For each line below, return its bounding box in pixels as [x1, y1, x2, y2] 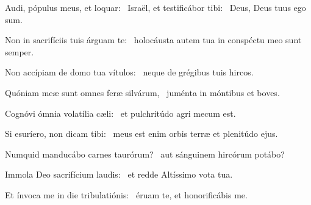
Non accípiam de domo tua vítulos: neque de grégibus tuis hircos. [5, 66, 254, 78]
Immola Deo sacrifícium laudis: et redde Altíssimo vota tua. [5, 168, 233, 181]
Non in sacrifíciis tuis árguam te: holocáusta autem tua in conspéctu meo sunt [5, 33, 302, 46]
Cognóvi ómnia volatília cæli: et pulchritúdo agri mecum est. [5, 106, 236, 119]
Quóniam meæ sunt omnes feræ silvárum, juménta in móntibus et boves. [5, 86, 280, 99]
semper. [5, 45, 34, 58]
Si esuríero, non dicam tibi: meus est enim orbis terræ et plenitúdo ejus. [5, 127, 278, 140]
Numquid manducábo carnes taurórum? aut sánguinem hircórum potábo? [5, 147, 285, 160]
